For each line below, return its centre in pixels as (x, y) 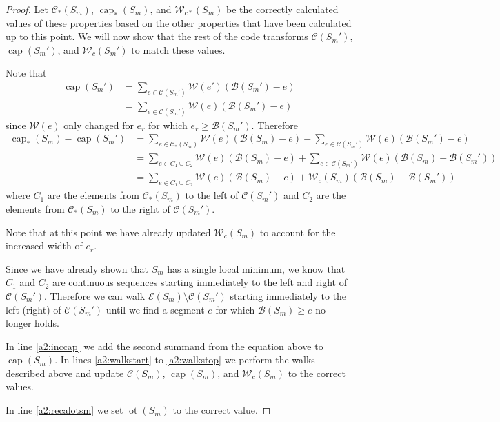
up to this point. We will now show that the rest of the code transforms (157, 36)
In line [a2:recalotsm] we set (64, 410)
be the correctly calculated (282, 9)
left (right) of (33, 309)
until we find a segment (155, 309)
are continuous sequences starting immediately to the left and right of (200, 282)
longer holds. (32, 323)
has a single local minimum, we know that (256, 268)
